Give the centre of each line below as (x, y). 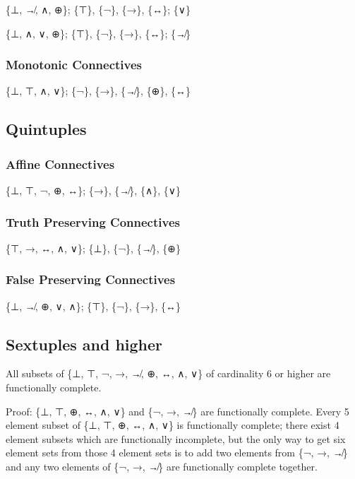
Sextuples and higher (84, 344)
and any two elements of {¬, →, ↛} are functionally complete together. (162, 466)
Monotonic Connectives (74, 65)
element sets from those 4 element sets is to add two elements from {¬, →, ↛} (177, 453)
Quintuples (46, 129)
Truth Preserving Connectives (93, 221)
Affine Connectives (60, 164)
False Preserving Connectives (91, 279)
